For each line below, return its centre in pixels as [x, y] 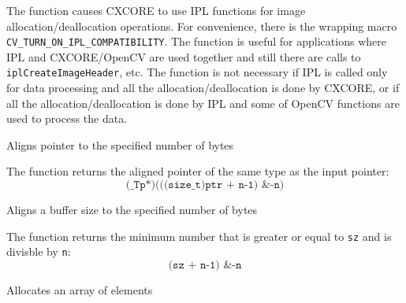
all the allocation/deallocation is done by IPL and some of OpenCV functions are [203, 103]
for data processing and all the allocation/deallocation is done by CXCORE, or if [203, 88]
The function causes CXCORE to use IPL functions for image [156, 10]
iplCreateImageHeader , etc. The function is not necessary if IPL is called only [197, 72]
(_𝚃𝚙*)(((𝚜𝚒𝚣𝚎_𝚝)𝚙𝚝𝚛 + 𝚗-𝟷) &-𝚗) [205, 185]
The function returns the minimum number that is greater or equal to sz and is [199, 236]
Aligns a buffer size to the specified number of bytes [132, 210]
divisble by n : [39, 251]
